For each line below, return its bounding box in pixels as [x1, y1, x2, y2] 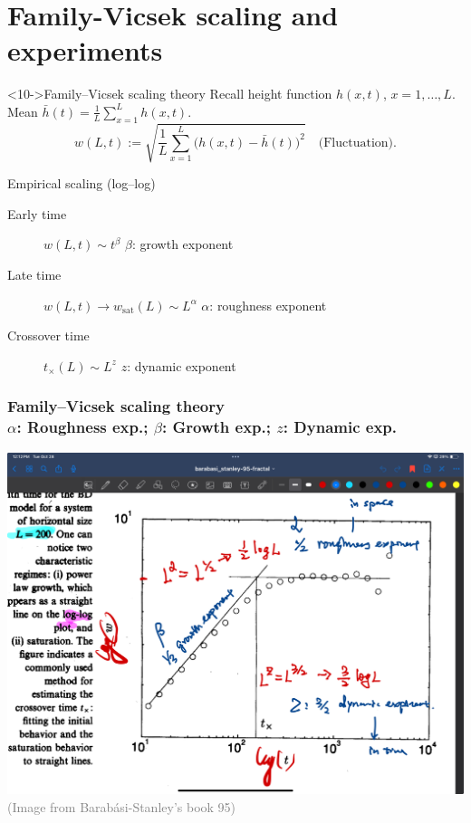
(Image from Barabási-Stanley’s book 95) [7, 797, 236, 816]
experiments [7, 32, 163, 69]
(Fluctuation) [318, 136, 394, 149]
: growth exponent [131, 234, 234, 254]
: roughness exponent [209, 295, 327, 314]
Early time [7, 204, 67, 223]
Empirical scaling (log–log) [7, 174, 156, 193]
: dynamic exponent [127, 356, 236, 375]
